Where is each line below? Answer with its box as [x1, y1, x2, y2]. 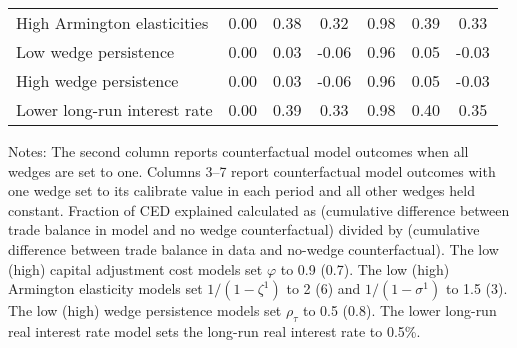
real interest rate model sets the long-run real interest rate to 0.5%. [8, 320, 421, 341]
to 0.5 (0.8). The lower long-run [302, 300, 497, 321]
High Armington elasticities [16, 11, 209, 34]
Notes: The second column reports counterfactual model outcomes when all [8, 141, 469, 161]
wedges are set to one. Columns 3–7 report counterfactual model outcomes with [8, 160, 496, 181]
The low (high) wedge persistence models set [8, 300, 282, 321]
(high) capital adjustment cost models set [8, 258, 263, 279]
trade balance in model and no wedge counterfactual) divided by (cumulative [8, 219, 480, 240]
